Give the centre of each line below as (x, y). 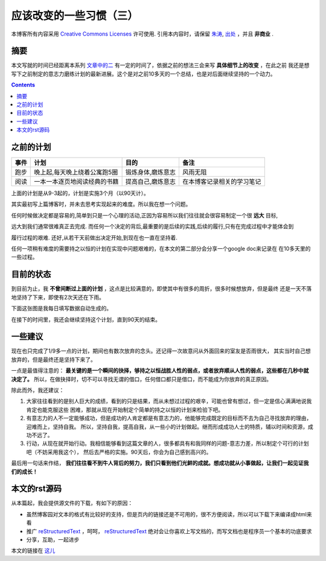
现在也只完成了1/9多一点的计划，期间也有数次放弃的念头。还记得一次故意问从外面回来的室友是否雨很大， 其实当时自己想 (161, 351)
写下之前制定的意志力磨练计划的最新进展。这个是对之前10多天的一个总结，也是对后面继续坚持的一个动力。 (143, 74)
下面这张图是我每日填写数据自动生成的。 (61, 309)
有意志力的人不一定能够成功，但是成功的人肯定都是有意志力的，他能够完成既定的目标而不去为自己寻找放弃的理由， (169, 418)
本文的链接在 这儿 (33, 551)
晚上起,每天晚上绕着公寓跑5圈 (76, 172)
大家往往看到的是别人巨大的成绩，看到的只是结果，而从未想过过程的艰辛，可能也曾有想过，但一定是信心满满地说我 (169, 401)
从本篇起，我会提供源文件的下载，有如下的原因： (72, 503)
